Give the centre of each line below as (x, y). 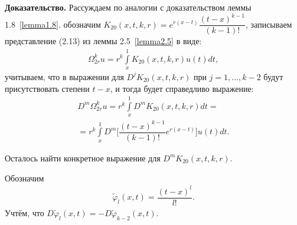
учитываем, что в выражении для (64, 76)
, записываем (269, 24)
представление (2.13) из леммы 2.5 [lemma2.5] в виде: (103, 41)
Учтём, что (25, 212)
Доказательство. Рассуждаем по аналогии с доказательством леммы (128, 7)
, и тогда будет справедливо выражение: (182, 88)
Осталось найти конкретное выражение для (83, 158)
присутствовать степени (47, 88)
